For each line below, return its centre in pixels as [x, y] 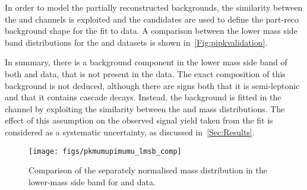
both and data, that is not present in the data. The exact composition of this [145, 73]
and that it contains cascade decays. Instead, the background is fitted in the [143, 97]
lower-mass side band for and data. [92, 181]
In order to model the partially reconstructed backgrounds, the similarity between [154, 7]
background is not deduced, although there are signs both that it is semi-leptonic [152, 85]
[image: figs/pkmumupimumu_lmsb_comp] [105, 151]
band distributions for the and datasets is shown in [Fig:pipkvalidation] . [136, 42]
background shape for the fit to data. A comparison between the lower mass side [151, 31]
